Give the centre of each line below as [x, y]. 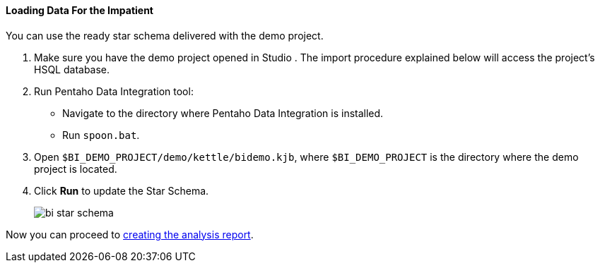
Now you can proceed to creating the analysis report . [130, 234]
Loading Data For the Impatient [80, 10]
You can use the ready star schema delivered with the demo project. [165, 35]
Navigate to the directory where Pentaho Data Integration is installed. [223, 113]
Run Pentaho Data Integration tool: [114, 91]
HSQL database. [72, 69]
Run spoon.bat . [101, 135]
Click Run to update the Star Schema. [122, 190]
